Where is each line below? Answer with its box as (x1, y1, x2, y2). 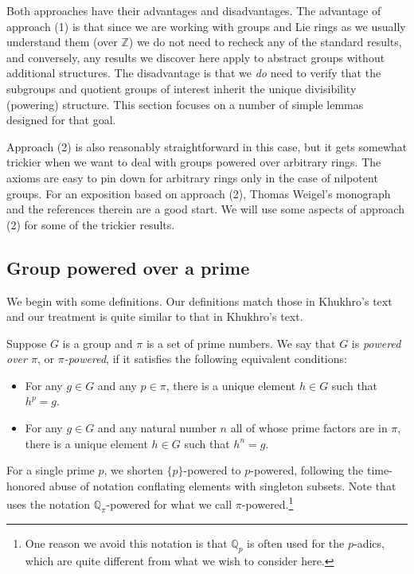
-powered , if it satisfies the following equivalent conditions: (64, 350, 347, 367)
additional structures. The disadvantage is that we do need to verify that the (6, 64, 381, 81)
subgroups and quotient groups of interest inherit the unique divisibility (6, 80, 357, 96)
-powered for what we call (106, 496, 232, 513)
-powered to (183, 462, 241, 478)
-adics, (353, 534, 385, 551)
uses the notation (6, 496, 91, 513)
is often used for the (247, 534, 345, 551)
